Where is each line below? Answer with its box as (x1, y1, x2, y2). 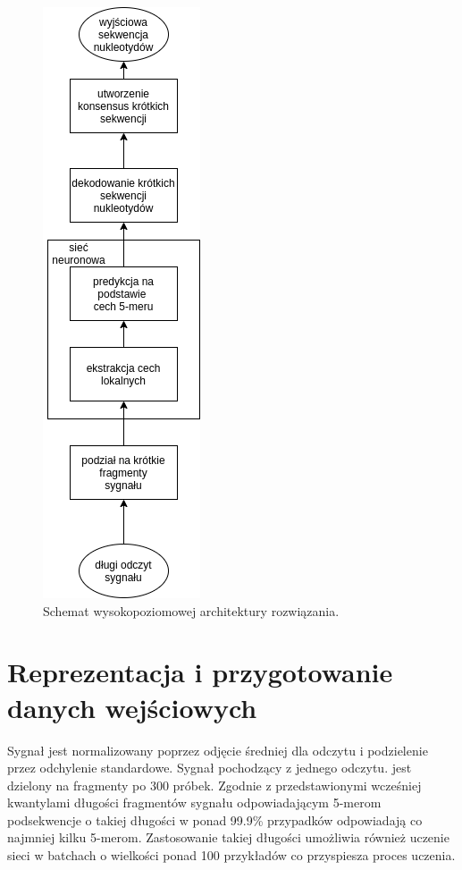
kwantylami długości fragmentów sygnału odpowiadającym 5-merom (7, 793, 382, 812)
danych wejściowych (7, 688, 257, 725)
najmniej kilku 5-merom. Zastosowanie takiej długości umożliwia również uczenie (7, 828, 449, 847)
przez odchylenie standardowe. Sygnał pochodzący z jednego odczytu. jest (7, 758, 412, 777)
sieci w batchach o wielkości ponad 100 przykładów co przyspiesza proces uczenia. (7, 846, 456, 865)
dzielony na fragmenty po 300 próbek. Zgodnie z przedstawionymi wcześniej (7, 775, 422, 794)
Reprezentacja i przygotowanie (7, 654, 393, 690)
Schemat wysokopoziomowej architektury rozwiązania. (43, 601, 340, 620)
